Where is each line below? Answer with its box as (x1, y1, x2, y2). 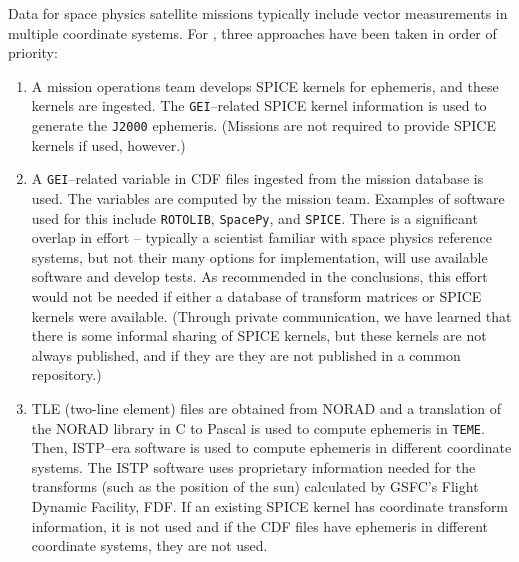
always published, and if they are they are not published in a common (31, 344, 461, 365)
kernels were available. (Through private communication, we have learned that (31, 305, 512, 326)
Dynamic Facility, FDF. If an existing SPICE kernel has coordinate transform (31, 495, 509, 516)
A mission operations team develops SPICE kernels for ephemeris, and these (31, 75, 499, 96)
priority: (8, 42, 58, 63)
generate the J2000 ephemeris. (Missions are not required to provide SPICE (31, 115, 496, 136)
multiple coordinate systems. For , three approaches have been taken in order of (8, 22, 497, 43)
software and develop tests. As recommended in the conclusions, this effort (31, 266, 488, 287)
